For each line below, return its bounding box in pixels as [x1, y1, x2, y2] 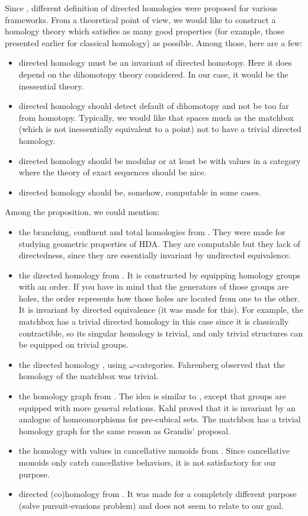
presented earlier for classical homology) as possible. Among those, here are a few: [5, 36, 303, 49]
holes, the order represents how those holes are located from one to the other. [18, 291, 300, 304]
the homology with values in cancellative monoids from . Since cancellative [18, 444, 290, 457]
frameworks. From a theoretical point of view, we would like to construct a [5, 13, 276, 25]
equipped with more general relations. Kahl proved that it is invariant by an [18, 401, 296, 414]
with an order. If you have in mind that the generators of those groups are [18, 280, 289, 293]
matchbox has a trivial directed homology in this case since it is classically [18, 315, 289, 328]
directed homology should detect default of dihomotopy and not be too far [18, 100, 289, 112]
